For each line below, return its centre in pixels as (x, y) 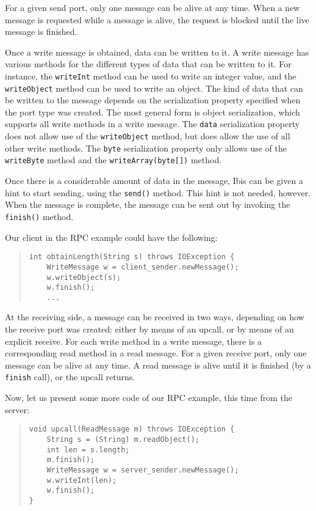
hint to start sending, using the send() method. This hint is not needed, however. (158, 192)
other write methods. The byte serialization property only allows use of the (146, 148)
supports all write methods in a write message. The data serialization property (153, 124)
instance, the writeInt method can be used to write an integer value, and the (151, 75)
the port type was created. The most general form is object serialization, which (153, 112)
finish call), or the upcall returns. (70, 377)
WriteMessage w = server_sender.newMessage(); (143, 470)
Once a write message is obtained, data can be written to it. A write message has (157, 52)
